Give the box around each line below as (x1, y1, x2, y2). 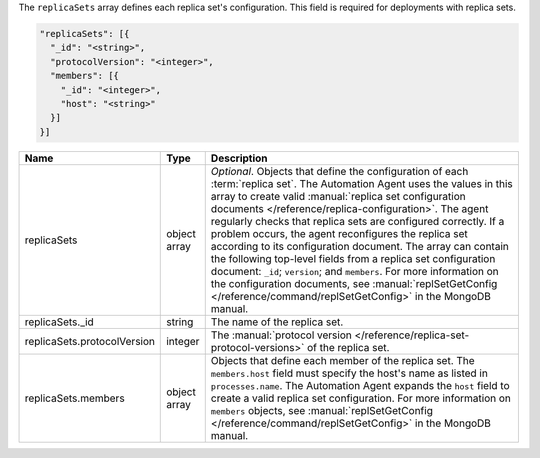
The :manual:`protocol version (210, 328, 352, 342)
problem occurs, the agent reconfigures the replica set (210, 226, 469, 240)
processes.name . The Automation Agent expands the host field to (210, 378, 510, 392)
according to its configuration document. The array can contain (210, 239, 509, 253)
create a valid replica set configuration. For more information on (210, 391, 512, 405)
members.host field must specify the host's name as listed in (210, 366, 489, 380)
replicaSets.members (24, 391, 125, 405)
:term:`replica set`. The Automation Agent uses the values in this (210, 176, 514, 190)
